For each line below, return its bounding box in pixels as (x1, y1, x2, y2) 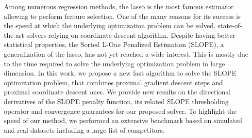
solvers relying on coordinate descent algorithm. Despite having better (26, 30, 235, 40)
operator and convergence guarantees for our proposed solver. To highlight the (4, 106, 237, 116)
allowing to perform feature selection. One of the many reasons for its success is (4, 11, 241, 21)
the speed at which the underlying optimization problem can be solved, (4, 20, 216, 31)
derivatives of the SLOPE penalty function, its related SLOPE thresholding (4, 96, 229, 106)
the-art (4, 30, 25, 40)
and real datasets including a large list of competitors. (4, 124, 165, 135)
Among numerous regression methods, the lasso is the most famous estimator (4, 1, 234, 11)
